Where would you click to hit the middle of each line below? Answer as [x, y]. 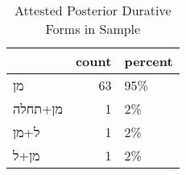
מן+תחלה [38, 108]
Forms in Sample [93, 29]
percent [149, 61]
